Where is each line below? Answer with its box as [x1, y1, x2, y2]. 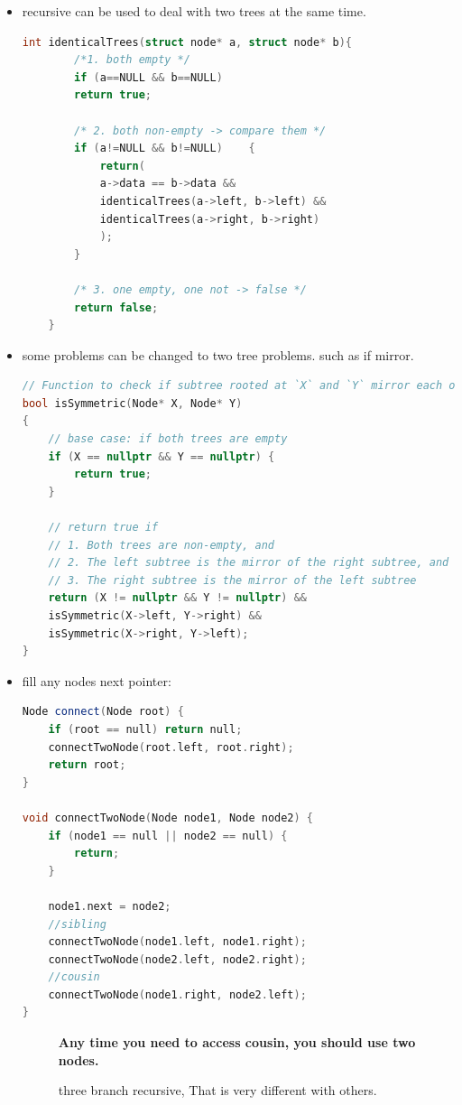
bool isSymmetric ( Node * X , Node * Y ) [22, 396, 243, 410]
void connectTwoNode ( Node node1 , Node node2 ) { [22, 811, 314, 824]
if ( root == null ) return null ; [48, 722, 243, 736]
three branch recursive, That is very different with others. [58, 1081, 377, 1100]
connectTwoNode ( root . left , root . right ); [48, 740, 294, 754]
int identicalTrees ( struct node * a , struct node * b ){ [22, 35, 353, 49]
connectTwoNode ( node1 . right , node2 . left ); [48, 988, 307, 1001]
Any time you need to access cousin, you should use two [58, 1033, 416, 1052]
